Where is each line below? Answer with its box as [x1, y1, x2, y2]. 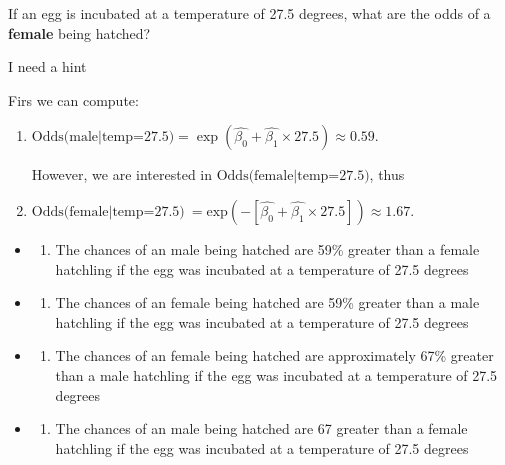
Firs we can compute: [8, 89, 139, 110]
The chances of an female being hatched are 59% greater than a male [55, 292, 480, 313]
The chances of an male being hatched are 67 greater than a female [55, 418, 468, 439]
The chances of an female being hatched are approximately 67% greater [55, 345, 494, 366]
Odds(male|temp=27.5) [31, 130, 175, 145]
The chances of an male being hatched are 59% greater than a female [55, 238, 480, 259]
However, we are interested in [31, 164, 213, 185]
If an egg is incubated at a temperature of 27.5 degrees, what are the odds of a [8, 3, 491, 23]
